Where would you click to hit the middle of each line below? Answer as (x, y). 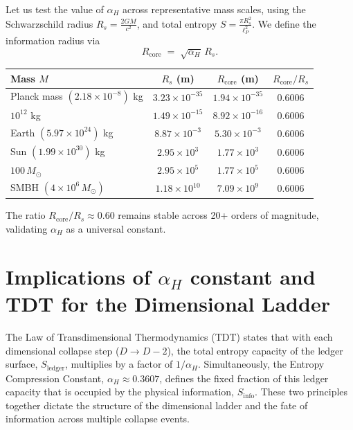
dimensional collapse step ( (63, 350)
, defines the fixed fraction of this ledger (244, 378)
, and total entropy (177, 23)
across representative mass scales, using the (214, 9)
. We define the (284, 23)
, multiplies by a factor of (119, 364)
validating (27, 229)
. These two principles (301, 392)
